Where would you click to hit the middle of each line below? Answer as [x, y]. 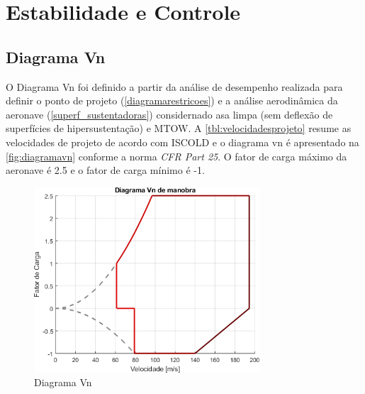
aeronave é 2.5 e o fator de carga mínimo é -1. [105, 170]
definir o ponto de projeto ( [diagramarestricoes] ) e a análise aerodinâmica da [172, 100]
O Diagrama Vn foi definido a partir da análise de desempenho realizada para [174, 86]
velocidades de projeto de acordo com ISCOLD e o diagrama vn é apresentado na [182, 142]
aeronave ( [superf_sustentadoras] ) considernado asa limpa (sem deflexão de [169, 114]
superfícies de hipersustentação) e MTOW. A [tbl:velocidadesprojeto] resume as [179, 128]
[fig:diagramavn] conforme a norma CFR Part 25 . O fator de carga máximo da [176, 156]
